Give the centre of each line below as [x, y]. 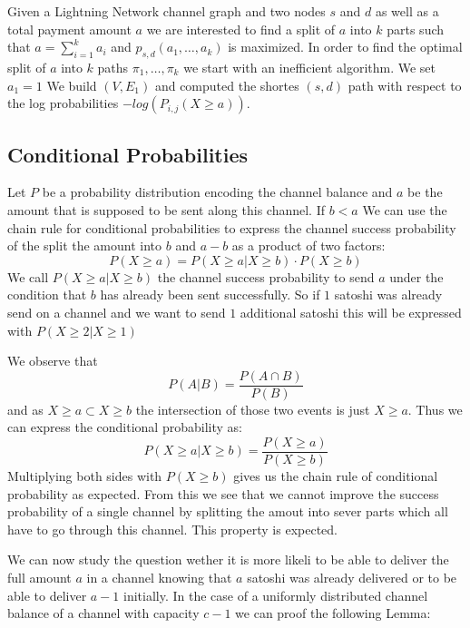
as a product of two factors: [308, 245]
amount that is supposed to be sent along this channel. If [166, 209]
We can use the [405, 209]
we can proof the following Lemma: [333, 613]
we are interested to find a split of [241, 29]
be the [425, 192]
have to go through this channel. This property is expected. [172, 529]
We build [72, 85]
